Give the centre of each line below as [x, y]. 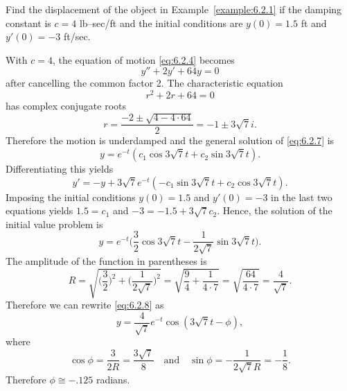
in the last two [302, 197]
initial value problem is [54, 224]
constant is [28, 23]
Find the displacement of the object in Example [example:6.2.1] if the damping [174, 9]
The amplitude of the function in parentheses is [106, 260]
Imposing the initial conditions [71, 197]
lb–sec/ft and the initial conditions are [161, 23]
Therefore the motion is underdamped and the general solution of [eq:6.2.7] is [170, 140]
